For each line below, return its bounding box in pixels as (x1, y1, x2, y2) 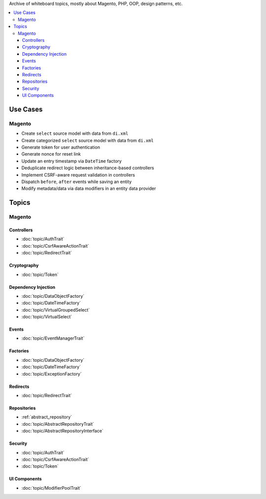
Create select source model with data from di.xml (21, 130, 129, 136)
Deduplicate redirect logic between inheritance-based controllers (21, 165, 155, 171)
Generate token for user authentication (21, 144, 100, 150)
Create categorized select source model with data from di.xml (21, 137, 154, 143)
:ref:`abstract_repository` (21, 414, 72, 420)
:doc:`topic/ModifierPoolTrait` (21, 485, 81, 491)
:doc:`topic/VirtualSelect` (21, 314, 72, 320)
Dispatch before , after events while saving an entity (21, 179, 132, 185)
